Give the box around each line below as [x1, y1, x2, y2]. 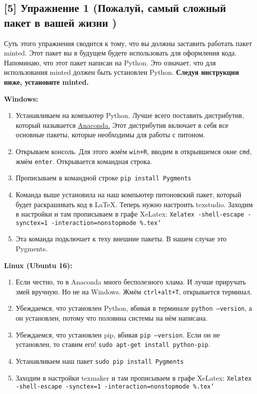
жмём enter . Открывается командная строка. [15, 156, 152, 166]
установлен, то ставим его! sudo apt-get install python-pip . [15, 339, 210, 349]
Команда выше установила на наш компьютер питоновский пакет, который [15, 189, 242, 199]
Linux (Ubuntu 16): [4, 260, 72, 270]
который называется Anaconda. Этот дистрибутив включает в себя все [15, 119, 229, 130]
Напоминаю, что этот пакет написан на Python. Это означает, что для [4, 57, 216, 67]
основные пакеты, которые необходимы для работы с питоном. [15, 129, 206, 140]
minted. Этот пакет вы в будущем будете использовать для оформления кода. [4, 48, 237, 58]
